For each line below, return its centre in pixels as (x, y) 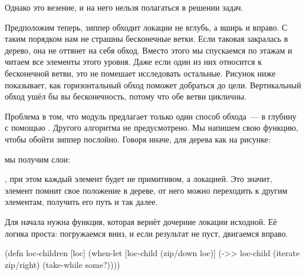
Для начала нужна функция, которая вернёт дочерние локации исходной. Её (141, 221)
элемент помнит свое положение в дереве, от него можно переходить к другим (146, 190)
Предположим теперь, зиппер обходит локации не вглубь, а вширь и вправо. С (146, 27)
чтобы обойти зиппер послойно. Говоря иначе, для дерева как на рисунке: (138, 139)
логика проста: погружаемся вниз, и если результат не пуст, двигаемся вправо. (147, 233)
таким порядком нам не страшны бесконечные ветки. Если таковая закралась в (147, 39)
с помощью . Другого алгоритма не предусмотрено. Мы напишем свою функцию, (152, 127)
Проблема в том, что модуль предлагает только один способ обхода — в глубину (151, 116)
